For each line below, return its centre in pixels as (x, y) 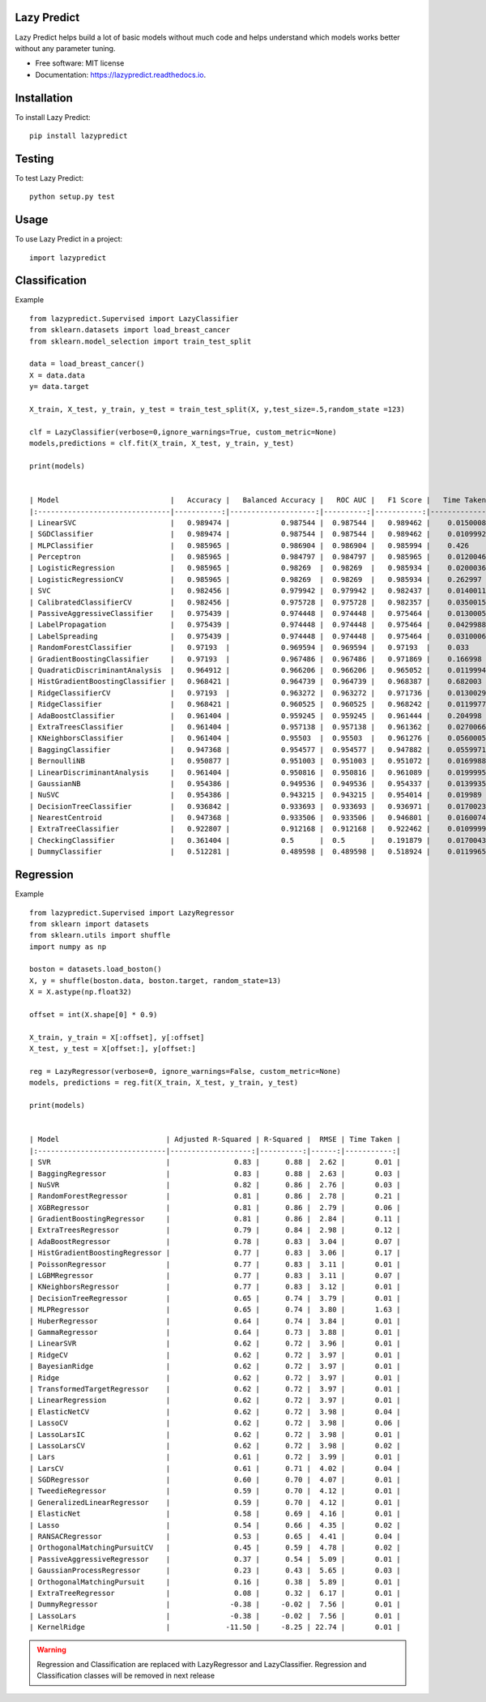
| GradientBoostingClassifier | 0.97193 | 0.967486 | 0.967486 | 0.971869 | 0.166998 (256, 659)
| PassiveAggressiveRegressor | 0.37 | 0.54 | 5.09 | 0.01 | (215, 1559)
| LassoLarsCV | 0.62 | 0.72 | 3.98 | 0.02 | (215, 1445)
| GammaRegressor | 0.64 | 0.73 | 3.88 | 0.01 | (215, 1332)
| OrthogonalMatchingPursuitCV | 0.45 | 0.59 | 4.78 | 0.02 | (215, 1548)
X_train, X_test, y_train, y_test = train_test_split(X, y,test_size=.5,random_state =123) (217, 409)
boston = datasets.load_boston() (96, 969)
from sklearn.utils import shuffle (100, 935)
